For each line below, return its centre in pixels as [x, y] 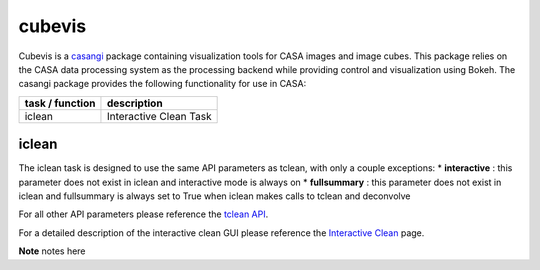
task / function [60, 103]
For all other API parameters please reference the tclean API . [143, 214]
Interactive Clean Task [159, 116]
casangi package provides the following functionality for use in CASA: [162, 84]
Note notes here [52, 251]
